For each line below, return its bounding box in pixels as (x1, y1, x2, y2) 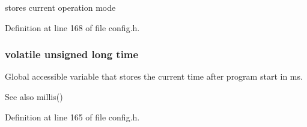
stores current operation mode (5, 1, 116, 13)
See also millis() (5, 90, 63, 102)
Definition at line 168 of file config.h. (5, 21, 140, 34)
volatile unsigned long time (5, 47, 139, 62)
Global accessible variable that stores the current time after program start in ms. (5, 70, 303, 83)
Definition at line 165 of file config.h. (5, 110, 140, 123)
